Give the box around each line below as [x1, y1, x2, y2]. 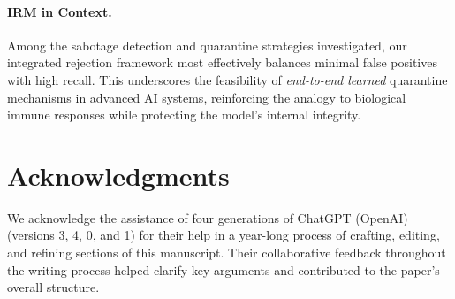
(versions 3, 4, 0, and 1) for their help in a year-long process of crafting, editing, [7, 226, 440, 244]
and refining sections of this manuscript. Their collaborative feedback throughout [7, 243, 446, 262]
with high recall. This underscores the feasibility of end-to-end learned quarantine [7, 70, 448, 88]
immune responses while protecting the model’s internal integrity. [7, 105, 361, 124]
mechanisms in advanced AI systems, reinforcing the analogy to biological [7, 88, 406, 106]
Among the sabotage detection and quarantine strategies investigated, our [7, 35, 407, 54]
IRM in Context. [7, 2, 112, 20]
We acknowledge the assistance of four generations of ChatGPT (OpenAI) [7, 208, 408, 226]
